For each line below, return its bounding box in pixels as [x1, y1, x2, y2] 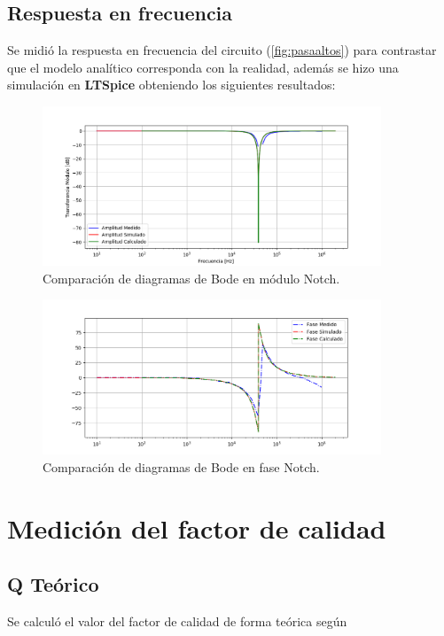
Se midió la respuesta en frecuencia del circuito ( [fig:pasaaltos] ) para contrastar [7, 41, 437, 59]
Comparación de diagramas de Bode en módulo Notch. [43, 268, 340, 287]
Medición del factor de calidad [7, 509, 386, 546]
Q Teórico [7, 570, 99, 598]
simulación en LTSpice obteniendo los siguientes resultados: [7, 75, 336, 94]
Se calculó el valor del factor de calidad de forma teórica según [7, 612, 347, 631]
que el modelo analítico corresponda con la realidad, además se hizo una [7, 58, 399, 76]
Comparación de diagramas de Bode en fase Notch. [43, 458, 320, 476]
